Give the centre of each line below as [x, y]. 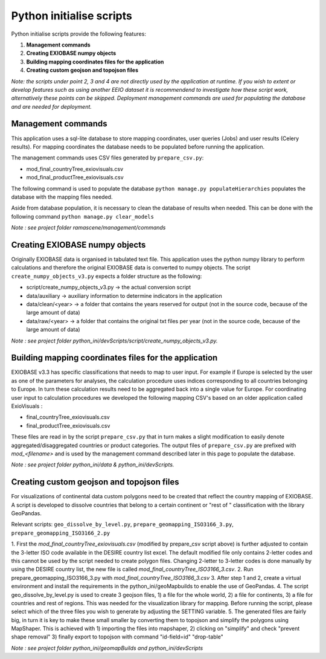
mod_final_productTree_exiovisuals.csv [75, 178]
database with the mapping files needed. [62, 197]
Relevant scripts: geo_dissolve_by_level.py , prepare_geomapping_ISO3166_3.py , [122, 524]
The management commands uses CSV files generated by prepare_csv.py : [107, 158]
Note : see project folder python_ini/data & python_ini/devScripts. [93, 465]
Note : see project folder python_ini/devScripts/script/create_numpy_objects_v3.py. [114, 341]
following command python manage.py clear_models [82, 216]
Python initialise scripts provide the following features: [78, 34]
